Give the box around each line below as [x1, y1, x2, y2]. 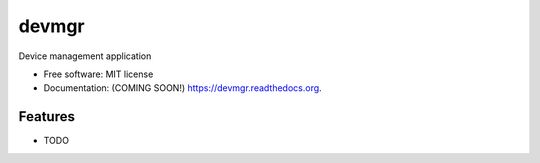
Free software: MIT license [43, 68, 154, 80]
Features [18, 108, 75, 125]
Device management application [18, 50, 152, 62]
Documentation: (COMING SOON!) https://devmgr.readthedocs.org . [43, 82, 322, 94]
